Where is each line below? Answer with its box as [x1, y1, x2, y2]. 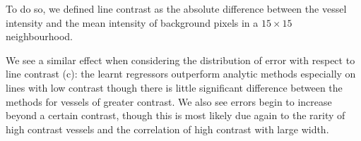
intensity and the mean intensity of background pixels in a [6, 15, 259, 30]
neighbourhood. [6, 29, 73, 44]
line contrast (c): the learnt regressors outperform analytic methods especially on [6, 66, 356, 81]
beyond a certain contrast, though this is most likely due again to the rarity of [6, 108, 345, 123]
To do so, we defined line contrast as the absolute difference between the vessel [6, 1, 347, 16]
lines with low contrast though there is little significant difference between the [6, 80, 343, 94]
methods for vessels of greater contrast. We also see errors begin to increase [6, 94, 332, 109]
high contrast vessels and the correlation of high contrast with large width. [6, 121, 329, 136]
